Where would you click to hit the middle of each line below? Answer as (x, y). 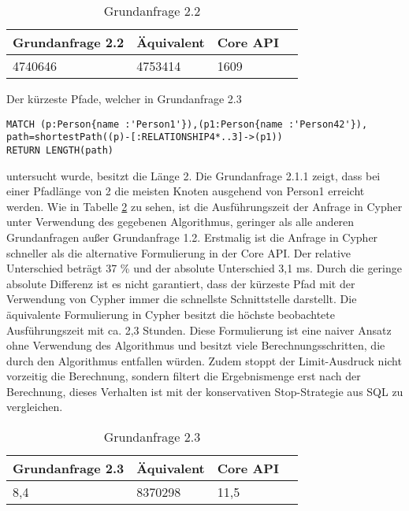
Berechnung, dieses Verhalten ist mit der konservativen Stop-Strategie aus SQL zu (205, 391)
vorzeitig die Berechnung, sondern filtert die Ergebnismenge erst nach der (184, 376)
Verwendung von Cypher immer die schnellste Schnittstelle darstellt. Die (182, 299)
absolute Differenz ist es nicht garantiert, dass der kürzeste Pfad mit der (181, 283)
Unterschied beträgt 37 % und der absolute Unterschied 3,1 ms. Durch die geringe (204, 268)
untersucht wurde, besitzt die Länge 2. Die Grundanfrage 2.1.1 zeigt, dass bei (193, 175)
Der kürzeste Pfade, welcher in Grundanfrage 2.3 (124, 98)
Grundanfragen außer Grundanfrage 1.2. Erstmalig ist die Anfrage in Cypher (192, 237)
